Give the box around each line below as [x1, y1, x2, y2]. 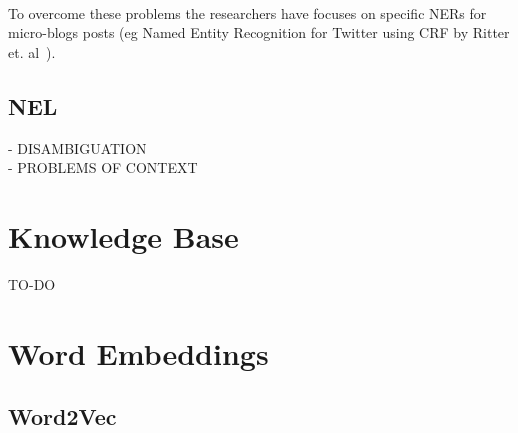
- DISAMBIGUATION [8, 137, 147, 158]
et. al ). [8, 41, 56, 62]
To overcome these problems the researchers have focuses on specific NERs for [8, 2, 487, 23]
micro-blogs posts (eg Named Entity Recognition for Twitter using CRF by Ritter [8, 22, 510, 43]
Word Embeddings [8, 332, 269, 373]
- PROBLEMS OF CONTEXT [8, 157, 198, 178]
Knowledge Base [8, 215, 239, 256]
